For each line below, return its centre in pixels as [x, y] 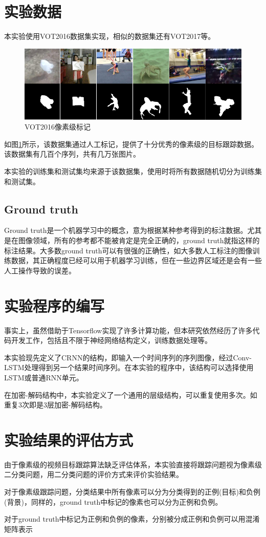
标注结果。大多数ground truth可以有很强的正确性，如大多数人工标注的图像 [128, 250]
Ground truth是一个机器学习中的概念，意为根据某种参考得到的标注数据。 [126, 230]
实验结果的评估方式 [69, 439]
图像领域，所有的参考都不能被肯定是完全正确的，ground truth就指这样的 [139, 240]
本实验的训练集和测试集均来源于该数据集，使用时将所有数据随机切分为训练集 [133, 171]
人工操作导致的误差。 [40, 270]
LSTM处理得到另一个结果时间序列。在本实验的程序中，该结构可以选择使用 [129, 367]
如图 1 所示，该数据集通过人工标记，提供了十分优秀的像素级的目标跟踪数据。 [131, 144]
